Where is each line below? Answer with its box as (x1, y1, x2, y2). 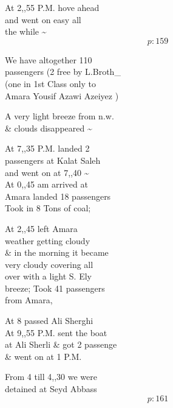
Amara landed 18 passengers (5, 189, 111, 202)
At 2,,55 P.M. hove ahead (5, 1, 100, 13)
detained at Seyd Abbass (5, 382, 97, 395)
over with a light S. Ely (5, 270, 92, 283)
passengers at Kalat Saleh (5, 153, 101, 166)
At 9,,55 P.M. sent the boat (5, 326, 107, 339)
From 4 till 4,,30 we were (5, 370, 97, 383)
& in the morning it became (5, 246, 109, 259)
